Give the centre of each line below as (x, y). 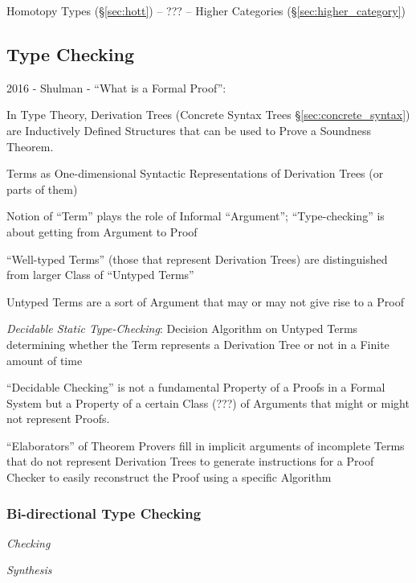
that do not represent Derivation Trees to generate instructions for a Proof (190, 461)
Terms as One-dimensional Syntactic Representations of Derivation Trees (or (195, 173)
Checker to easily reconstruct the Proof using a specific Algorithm (169, 477)
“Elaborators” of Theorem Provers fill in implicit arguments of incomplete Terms (206, 445)
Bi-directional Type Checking (104, 513)
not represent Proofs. (58, 419)
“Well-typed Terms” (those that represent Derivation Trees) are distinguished (197, 259)
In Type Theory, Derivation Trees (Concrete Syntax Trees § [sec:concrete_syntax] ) (208, 115)
